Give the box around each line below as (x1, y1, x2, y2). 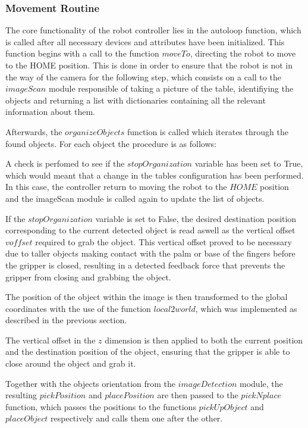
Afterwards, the (5, 125, 62, 138)
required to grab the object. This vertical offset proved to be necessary (35, 235, 292, 248)
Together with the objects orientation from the (5, 377, 176, 389)
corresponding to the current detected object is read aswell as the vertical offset (5, 224, 296, 236)
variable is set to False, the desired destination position (95, 212, 297, 224)
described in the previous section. (5, 314, 127, 326)
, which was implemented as (195, 302, 297, 314)
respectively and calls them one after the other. (51, 412, 223, 424)
